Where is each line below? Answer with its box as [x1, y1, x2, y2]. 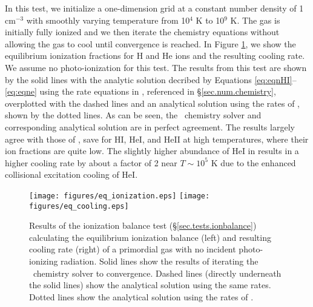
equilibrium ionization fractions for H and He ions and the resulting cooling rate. [5, 49, 305, 62]
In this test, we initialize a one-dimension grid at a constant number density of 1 [5, 2, 304, 14]
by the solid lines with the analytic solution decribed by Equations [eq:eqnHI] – [5, 73, 297, 86]
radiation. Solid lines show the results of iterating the [61, 255, 259, 267]
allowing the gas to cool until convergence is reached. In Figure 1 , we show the [5, 37, 296, 50]
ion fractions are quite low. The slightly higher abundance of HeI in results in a [5, 144, 299, 157]
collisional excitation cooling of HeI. [5, 168, 138, 181]
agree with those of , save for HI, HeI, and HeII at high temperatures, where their [5, 132, 309, 145]
